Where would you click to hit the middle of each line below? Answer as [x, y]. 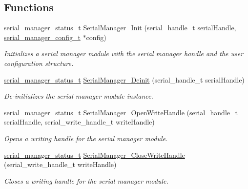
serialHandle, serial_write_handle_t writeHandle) [79, 122]
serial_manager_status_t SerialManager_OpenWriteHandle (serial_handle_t [121, 112]
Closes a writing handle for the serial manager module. [86, 180]
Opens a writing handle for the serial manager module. [86, 138]
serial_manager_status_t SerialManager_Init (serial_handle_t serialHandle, [120, 28]
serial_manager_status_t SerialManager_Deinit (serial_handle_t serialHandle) [124, 79]
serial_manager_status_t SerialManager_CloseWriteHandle [94, 155]
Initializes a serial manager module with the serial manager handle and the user [124, 53]
